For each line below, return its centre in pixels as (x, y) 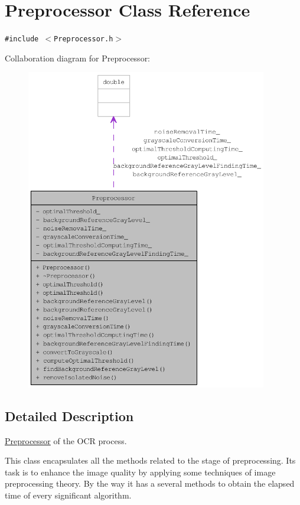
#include (22, 39)
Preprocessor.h (84, 39)
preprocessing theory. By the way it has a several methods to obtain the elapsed (150, 483)
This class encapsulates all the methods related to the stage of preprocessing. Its (150, 460)
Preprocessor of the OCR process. (66, 440)
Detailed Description (69, 416)
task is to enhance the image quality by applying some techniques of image (140, 472)
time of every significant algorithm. (68, 495)
